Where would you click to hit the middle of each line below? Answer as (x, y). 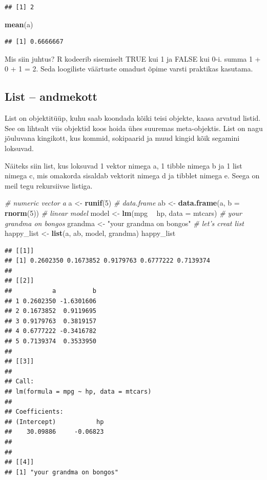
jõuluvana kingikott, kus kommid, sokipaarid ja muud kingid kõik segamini (122, 138)
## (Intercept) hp (54, 422)
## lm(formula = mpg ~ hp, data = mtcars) (78, 392)
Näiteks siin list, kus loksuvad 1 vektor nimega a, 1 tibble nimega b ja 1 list (124, 165)
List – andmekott (51, 96)
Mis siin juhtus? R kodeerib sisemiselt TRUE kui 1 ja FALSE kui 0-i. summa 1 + (133, 58)
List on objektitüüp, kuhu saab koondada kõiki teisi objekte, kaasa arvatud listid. (133, 118)
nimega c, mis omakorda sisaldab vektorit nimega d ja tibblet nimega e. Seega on (132, 176)
